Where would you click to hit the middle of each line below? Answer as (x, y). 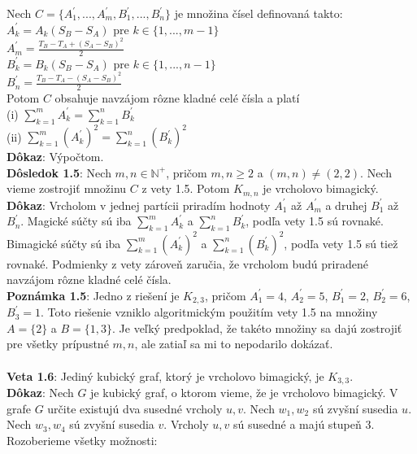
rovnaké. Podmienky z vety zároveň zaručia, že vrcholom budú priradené (187, 263)
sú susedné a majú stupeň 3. (304, 424)
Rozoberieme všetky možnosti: (82, 440)
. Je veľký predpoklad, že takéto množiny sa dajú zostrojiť (257, 327)
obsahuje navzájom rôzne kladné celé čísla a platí (177, 98)
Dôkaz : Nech (40, 393)
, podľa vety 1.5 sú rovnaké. (315, 221)
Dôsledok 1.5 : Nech (59, 172)
